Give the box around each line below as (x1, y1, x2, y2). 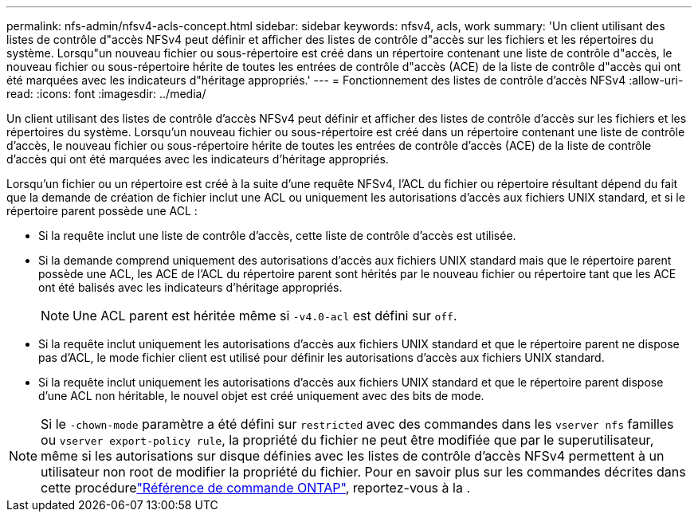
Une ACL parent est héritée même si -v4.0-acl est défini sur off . (73, 308, 457, 324)
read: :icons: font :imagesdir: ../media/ (6, 87, 206, 100)
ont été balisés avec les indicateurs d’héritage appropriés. (38, 281, 343, 294)
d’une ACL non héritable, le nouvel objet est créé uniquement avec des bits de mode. (38, 389, 484, 402)
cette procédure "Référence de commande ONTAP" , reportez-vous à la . (41, 480, 471, 496)
